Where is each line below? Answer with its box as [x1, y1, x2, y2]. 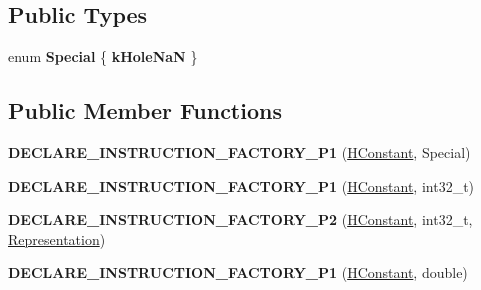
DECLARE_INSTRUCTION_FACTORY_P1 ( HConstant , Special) [8, 142, 471, 162]
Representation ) [8, 228, 106, 249]
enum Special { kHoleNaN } [8, 46, 198, 67]
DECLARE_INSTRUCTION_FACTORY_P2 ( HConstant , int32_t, [8, 209, 473, 230]
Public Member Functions [8, 95, 282, 126]
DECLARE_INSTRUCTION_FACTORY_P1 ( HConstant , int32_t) [8, 175, 475, 196]
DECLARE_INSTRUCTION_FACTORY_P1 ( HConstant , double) [8, 262, 468, 283]
